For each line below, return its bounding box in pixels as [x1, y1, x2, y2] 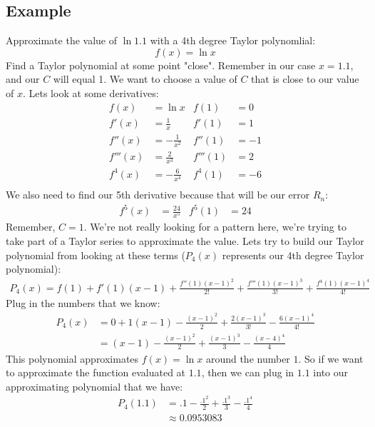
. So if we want [298, 351, 364, 366]
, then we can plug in [201, 365, 294, 380]
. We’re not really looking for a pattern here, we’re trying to [83, 219, 346, 234]
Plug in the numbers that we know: [6, 296, 160, 311]
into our [313, 365, 349, 380]
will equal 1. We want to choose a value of [53, 71, 237, 86]
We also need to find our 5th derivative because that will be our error [6, 187, 310, 202]
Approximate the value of [6, 33, 117, 48]
